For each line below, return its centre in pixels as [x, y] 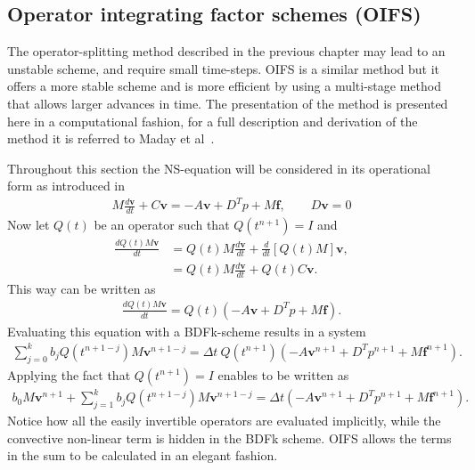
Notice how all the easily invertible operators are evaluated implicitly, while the [224, 421]
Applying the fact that [69, 374]
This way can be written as [82, 288]
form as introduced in [66, 186]
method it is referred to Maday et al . [111, 138]
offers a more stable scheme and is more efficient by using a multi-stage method [224, 86]
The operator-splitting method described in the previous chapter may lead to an [226, 51]
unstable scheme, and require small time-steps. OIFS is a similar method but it [223, 68]
